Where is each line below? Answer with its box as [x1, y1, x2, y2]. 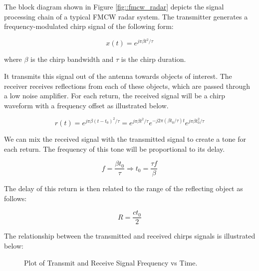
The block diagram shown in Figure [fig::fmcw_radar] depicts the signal [4, 1, 224, 11]
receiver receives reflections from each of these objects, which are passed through [4, 80, 250, 91]
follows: [4, 193, 27, 203]
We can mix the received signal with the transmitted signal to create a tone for [4, 133, 246, 144]
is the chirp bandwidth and [30, 54, 114, 64]
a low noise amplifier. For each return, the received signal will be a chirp [4, 90, 226, 101]
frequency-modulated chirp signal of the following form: [4, 21, 174, 31]
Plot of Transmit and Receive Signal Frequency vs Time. [24, 257, 198, 268]
